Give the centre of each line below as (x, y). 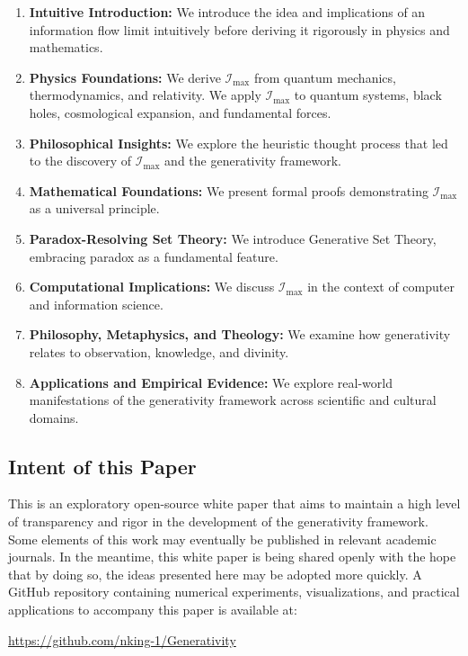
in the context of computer (381, 287)
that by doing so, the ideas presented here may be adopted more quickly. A (215, 574)
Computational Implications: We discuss (152, 287)
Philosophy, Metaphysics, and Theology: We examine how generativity (240, 334)
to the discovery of (80, 161)
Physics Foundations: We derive (125, 77)
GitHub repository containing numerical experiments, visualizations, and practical (234, 592)
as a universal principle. (94, 208)
